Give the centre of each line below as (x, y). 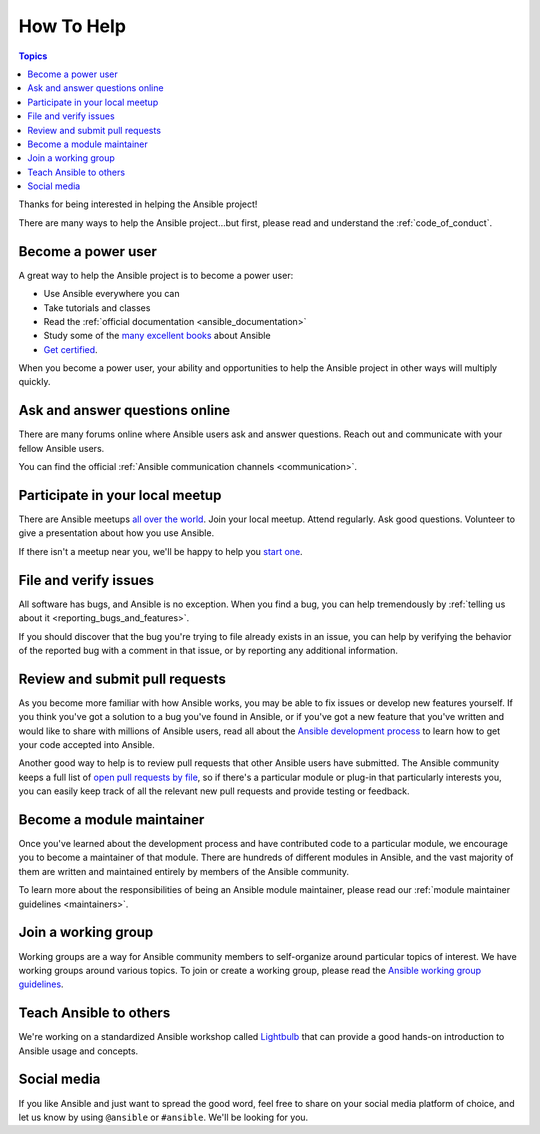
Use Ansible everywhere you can (111, 294)
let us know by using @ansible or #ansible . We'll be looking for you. (163, 1117)
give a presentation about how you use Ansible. (116, 533)
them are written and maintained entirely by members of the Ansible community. (184, 871)
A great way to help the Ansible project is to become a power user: (156, 275)
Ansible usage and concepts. (78, 1051)
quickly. (34, 382)
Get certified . (71, 349)
